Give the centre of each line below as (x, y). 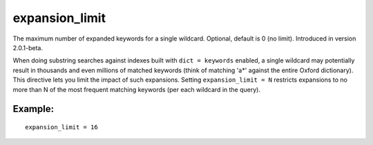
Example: (34, 109)
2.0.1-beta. (28, 47)
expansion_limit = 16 (61, 127)
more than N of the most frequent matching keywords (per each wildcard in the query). (136, 89)
